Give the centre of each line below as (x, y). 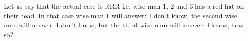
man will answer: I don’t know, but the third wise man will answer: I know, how (124, 25)
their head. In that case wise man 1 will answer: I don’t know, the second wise (121, 15)
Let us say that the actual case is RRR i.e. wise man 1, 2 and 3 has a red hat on (124, 6)
